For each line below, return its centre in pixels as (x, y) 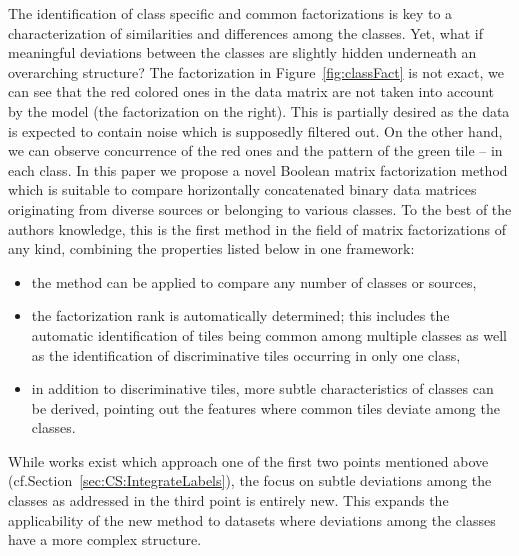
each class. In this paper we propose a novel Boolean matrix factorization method (258, 169)
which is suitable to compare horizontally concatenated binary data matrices (242, 189)
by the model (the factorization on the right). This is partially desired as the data (259, 110)
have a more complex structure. (105, 539)
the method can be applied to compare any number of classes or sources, (254, 281)
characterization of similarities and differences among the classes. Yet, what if (246, 32)
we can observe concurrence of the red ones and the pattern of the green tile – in (255, 150)
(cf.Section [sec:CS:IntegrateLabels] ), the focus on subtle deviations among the (250, 480)
